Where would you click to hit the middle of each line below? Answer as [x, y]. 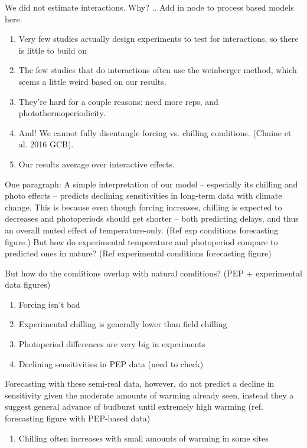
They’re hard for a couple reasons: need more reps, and [118, 101]
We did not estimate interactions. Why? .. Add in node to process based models [149, 7]
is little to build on [53, 50]
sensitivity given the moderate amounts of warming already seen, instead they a [149, 395]
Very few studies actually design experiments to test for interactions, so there [159, 39]
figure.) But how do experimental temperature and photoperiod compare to [141, 241]
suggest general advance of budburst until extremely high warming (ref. [134, 406]
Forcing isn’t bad [49, 304]
